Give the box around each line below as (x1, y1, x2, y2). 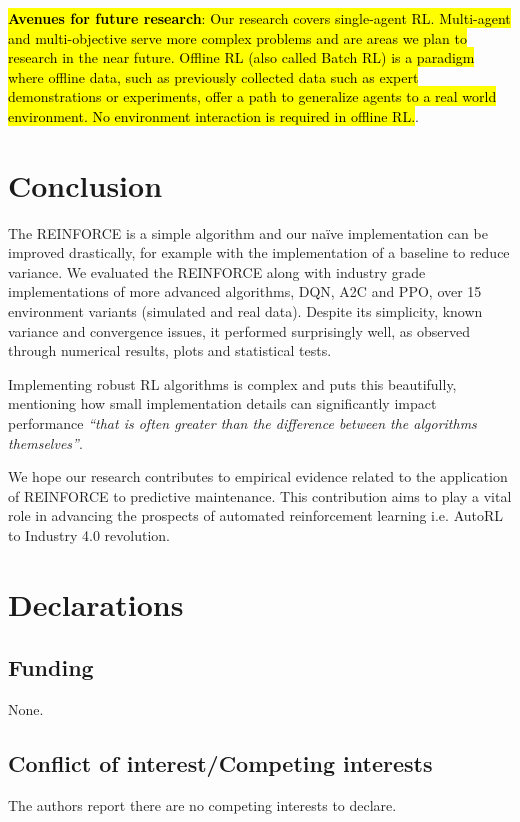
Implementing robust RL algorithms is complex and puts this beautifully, (8, 373, 457, 394)
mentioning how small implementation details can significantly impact (8, 393, 437, 414)
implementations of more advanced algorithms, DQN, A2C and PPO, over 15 (8, 281, 482, 302)
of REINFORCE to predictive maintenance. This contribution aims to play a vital (8, 485, 512, 506)
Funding (8, 652, 94, 683)
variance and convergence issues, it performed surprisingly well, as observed (8, 320, 471, 341)
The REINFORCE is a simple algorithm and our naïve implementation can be (8, 222, 488, 243)
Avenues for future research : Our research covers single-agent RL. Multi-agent (8, 8, 511, 28)
